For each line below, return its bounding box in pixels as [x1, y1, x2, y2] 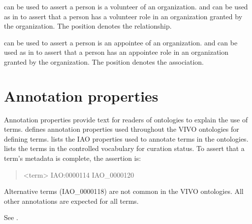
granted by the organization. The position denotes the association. [4, 56, 204, 67]
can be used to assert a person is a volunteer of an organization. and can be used [4, 1, 248, 11]
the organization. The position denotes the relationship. [4, 21, 172, 31]
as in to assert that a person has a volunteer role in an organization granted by [4, 11, 243, 21]
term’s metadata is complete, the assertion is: [4, 153, 141, 163]
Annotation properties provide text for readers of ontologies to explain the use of [4, 114, 248, 124]
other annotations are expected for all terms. [4, 195, 139, 206]
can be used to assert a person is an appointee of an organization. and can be [4, 37, 238, 47]
